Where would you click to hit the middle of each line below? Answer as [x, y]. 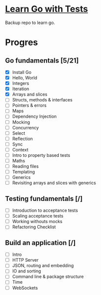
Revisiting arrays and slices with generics [54, 183]
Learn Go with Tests [47, 9]
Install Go [22, 72]
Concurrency [25, 127]
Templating [24, 172]
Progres [22, 42]
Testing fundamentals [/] [44, 199]
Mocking [21, 122]
